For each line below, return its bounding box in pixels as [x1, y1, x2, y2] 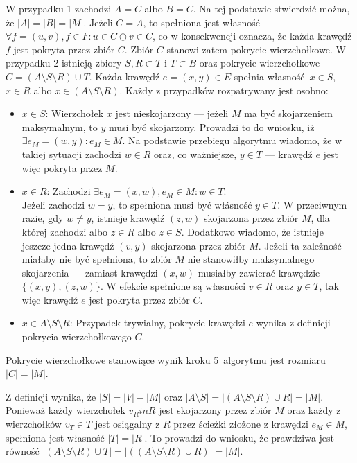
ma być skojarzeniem [244, 106, 333, 121]
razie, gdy [21, 211, 64, 225]
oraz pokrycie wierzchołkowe [199, 55, 320, 70]
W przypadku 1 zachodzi [6, 1, 112, 15]
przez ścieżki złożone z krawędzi [173, 417, 308, 431]
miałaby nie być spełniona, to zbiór [21, 252, 172, 266]
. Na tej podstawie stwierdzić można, [193, 1, 350, 15]
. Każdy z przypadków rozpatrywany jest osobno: [119, 82, 329, 97]
